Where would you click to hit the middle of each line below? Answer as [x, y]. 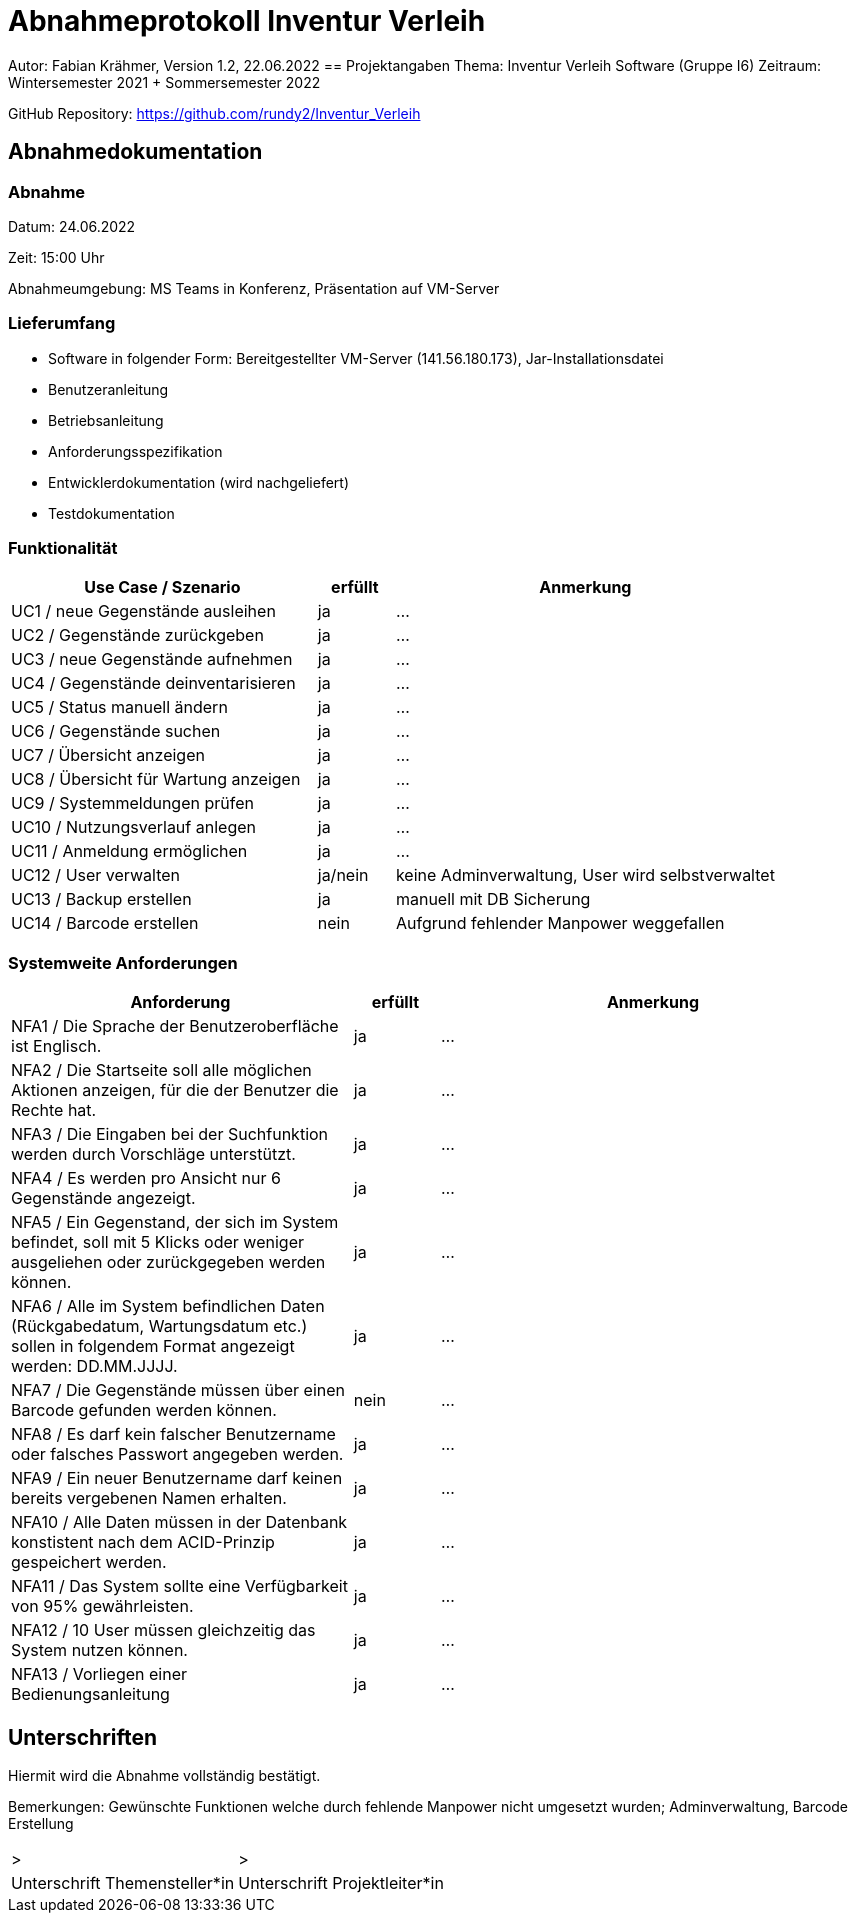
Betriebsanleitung [106, 420]
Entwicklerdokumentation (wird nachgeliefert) [199, 482]
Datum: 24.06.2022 [72, 226]
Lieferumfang [62, 323]
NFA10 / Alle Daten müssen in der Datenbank [179, 1522]
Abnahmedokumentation [135, 152]
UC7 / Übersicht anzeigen [108, 755]
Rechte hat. [54, 1110]
